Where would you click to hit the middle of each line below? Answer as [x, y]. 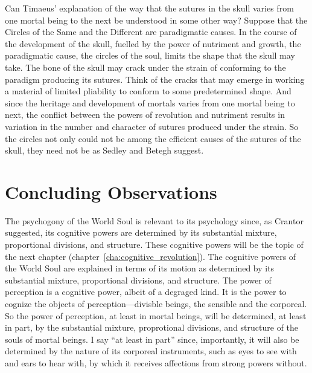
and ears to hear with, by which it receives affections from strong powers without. [156, 362]
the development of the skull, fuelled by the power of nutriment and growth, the [153, 43]
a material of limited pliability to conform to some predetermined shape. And [148, 91]
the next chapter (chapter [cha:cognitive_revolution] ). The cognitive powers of [151, 256]
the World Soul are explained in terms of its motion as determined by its [140, 268]
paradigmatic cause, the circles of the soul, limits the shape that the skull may [150, 55]
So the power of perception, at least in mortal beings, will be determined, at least [156, 315]
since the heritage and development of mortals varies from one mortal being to [150, 102]
